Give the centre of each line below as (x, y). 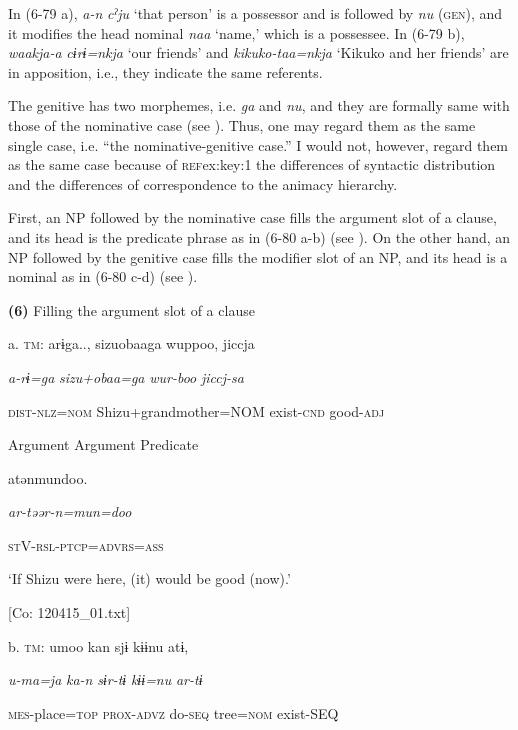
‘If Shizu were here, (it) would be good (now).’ (149, 578)
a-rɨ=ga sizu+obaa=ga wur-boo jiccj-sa (126, 376)
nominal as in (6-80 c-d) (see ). (103, 276)
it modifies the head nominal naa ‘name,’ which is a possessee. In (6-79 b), (236, 32)
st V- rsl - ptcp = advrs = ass (86, 544)
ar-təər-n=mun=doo (70, 511)
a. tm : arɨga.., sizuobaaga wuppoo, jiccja (131, 343)
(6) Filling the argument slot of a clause (131, 309)
